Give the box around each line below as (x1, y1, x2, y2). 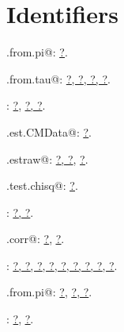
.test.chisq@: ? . (6, 177, 78, 194)
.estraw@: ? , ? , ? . (6, 150, 88, 167)
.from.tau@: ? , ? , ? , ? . (6, 70, 111, 87)
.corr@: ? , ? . (6, 230, 65, 247)
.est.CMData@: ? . (6, 123, 92, 140)
